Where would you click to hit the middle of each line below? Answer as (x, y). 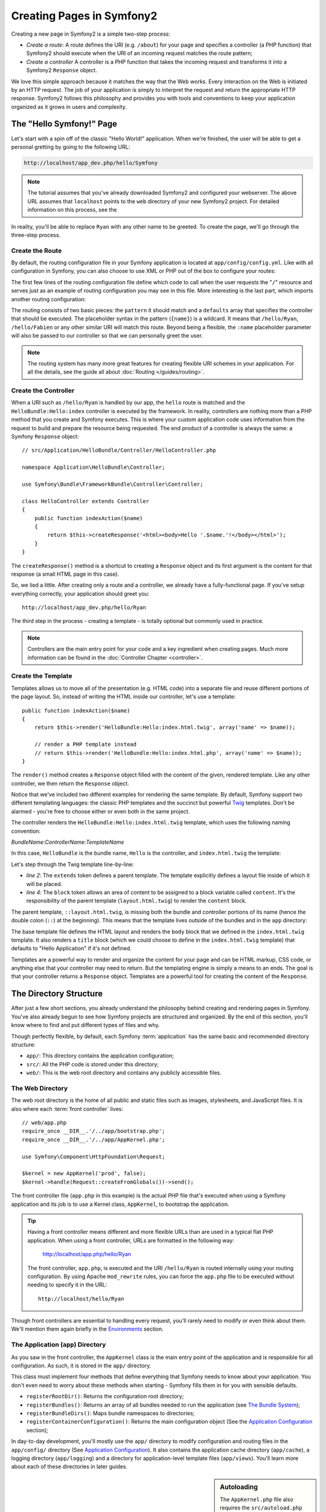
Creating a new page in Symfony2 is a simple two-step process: (91, 34)
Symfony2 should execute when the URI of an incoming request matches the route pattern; (139, 53)
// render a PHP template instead (85, 745)
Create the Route (37, 250)
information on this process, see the (72, 210)
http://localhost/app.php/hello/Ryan (87, 1254)
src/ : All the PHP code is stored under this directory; (93, 1064)
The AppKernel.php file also (257, 1499)
